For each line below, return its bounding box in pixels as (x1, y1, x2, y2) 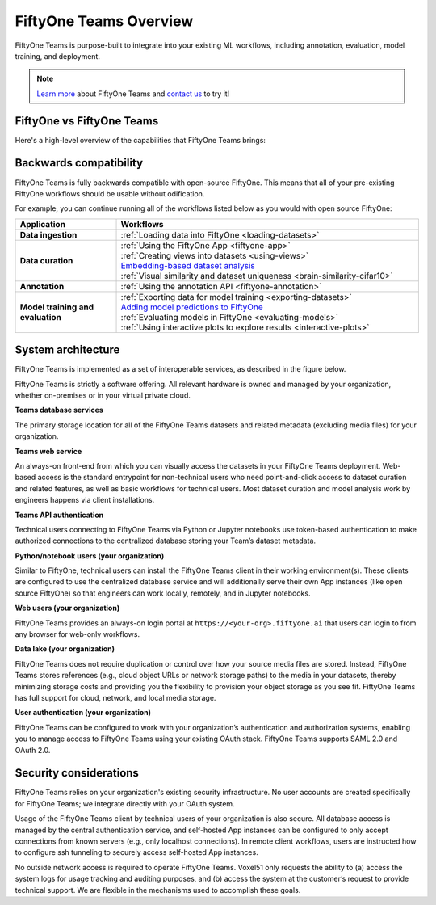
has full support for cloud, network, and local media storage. (15, 692, 216, 702)
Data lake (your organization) (15, 644, 115, 654)
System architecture (15, 343, 120, 357)
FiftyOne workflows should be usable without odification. (15, 188, 205, 198)
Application (19, 218, 66, 229)
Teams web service (15, 446, 82, 456)
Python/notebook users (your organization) (15, 550, 165, 561)
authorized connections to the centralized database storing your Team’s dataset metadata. (15, 536, 317, 545)
